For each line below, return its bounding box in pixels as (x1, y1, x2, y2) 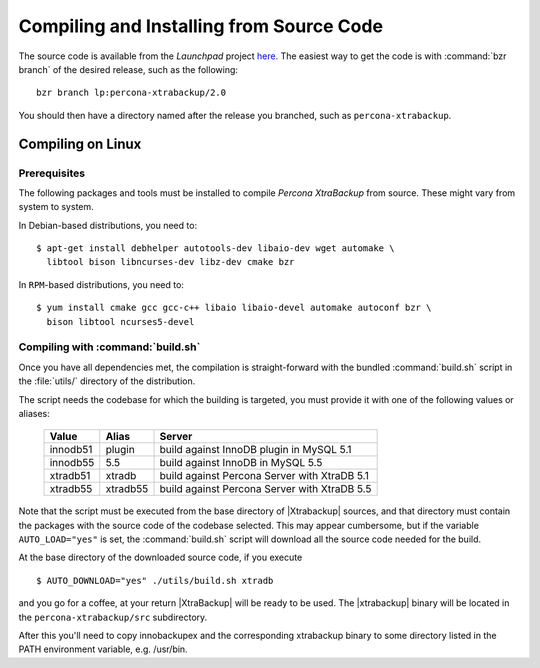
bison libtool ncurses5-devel (46, 316, 195, 327)
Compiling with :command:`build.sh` (18, 340, 201, 354)
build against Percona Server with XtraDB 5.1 (159, 469, 370, 483)
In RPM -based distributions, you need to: (18, 278, 185, 290)
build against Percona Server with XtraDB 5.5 (159, 482, 372, 496)
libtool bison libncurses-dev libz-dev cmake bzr (46, 256, 295, 268)
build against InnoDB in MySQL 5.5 (159, 456, 323, 470)
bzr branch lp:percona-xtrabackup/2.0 (36, 87, 227, 99)
